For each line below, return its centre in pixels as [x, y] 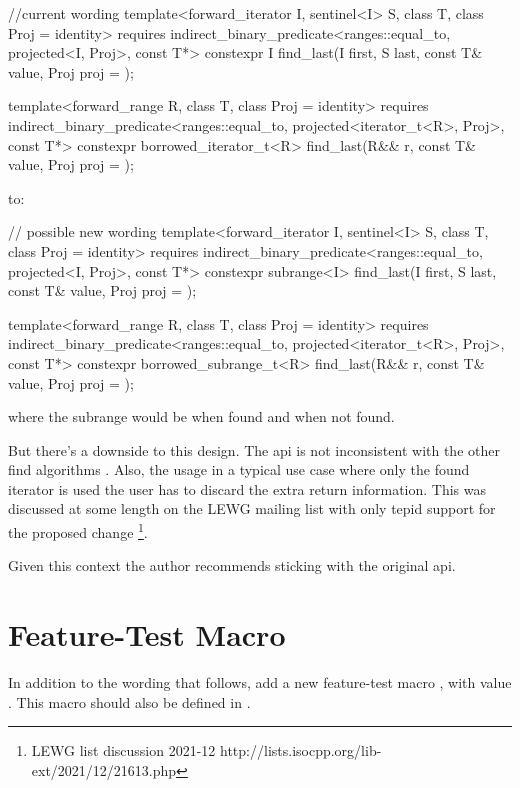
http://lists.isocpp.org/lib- [301, 750]
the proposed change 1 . [78, 530]
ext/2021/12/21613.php [104, 769]
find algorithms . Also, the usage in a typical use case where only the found [239, 469]
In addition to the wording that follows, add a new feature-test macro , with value [260, 682]
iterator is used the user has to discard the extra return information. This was [247, 488]
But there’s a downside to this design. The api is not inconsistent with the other [254, 449]
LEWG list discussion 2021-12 [123, 750]
